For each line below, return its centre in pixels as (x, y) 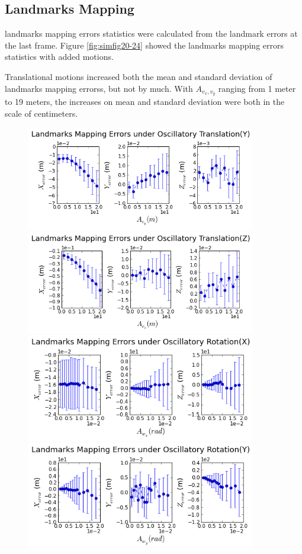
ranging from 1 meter (257, 88)
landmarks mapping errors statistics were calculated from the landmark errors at (151, 33)
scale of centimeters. (41, 113)
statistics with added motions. (59, 57)
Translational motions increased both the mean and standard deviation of (139, 76)
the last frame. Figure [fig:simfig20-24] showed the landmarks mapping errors (144, 45)
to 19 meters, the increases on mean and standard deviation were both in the (145, 102)
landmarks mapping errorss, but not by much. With (99, 88)
